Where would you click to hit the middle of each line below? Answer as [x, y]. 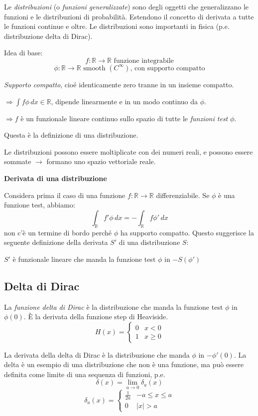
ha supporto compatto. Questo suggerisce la [187, 232]
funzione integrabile [144, 61]
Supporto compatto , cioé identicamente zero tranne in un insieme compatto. [119, 84]
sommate [18, 161]
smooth [94, 68]
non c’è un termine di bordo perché [58, 232]
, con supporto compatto [168, 68]
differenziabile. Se [183, 195]
